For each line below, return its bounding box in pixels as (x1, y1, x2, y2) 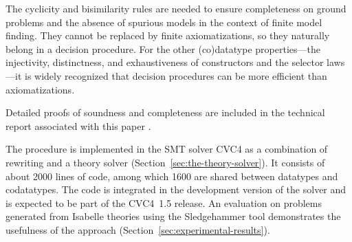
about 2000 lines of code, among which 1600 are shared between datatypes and (5, 168, 338, 183)
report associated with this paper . (5, 118, 151, 133)
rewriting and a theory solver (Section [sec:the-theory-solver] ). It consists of (5, 155, 325, 169)
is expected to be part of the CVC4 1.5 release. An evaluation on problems (5, 195, 322, 210)
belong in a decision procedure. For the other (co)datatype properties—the (5, 41, 320, 56)
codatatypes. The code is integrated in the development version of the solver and (5, 182, 346, 197)
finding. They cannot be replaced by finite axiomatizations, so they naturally (5, 28, 330, 43)
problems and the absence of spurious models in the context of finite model (5, 14, 322, 29)
